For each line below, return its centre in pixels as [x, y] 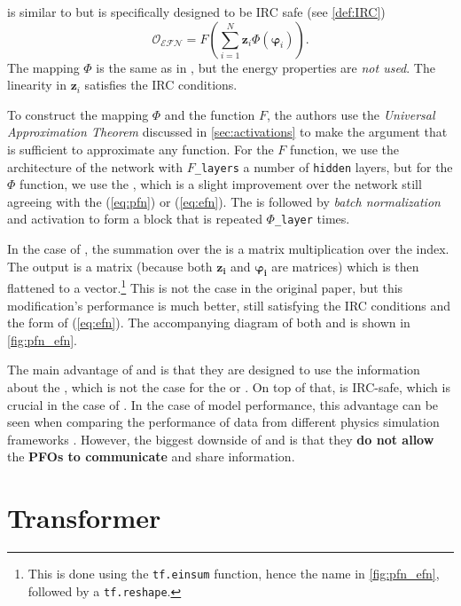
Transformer [84, 518]
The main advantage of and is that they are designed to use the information [214, 370]
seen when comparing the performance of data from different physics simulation [223, 422]
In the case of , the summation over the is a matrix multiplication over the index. [228, 249]
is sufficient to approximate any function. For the [141, 149]
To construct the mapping [78, 114]
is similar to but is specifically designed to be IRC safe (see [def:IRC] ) [196, 12]
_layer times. [312, 219]
